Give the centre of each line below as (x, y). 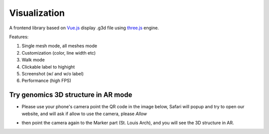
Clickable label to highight (48, 67)
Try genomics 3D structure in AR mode (71, 95)
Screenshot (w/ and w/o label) (53, 73)
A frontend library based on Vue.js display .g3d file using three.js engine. (84, 28)
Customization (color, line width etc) (59, 53)
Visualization (37, 13)
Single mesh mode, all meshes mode (59, 46)
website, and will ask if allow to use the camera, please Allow (84, 114)
